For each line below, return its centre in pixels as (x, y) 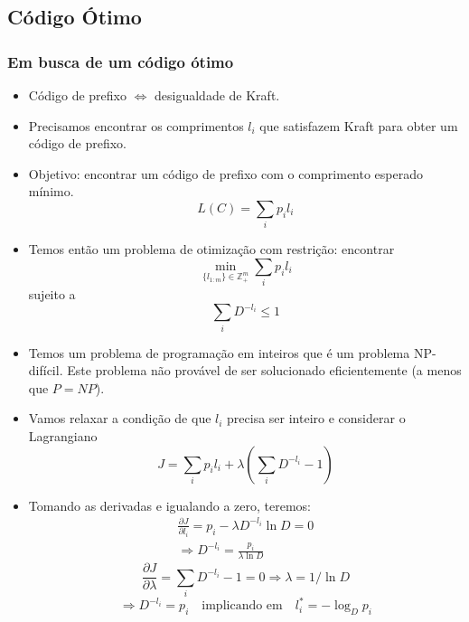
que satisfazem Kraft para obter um (359, 125)
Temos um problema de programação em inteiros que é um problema (219, 352)
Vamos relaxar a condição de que (120, 418)
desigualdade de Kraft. (217, 95)
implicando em (242, 606)
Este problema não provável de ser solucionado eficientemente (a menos (264, 370)
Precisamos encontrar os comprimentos (136, 125)
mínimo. (51, 191)
